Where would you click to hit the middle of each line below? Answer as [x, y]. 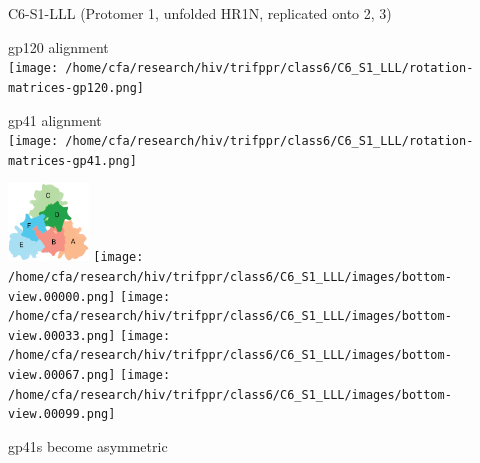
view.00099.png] [62, 414]
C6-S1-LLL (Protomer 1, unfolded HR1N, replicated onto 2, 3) [200, 13]
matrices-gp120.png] [76, 87]
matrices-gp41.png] [72, 160]
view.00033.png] [62, 335]
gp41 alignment [55, 119]
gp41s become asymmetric [88, 446]
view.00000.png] [62, 296]
